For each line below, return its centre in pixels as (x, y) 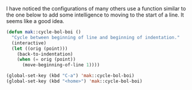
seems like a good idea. (35, 21)
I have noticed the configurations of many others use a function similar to (96, 9)
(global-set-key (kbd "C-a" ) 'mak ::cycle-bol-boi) (70, 76)
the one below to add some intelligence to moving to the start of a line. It (95, 15)
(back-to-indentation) (45, 54)
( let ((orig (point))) (40, 49)
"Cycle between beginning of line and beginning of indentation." (96, 37)
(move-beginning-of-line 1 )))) (61, 65)
